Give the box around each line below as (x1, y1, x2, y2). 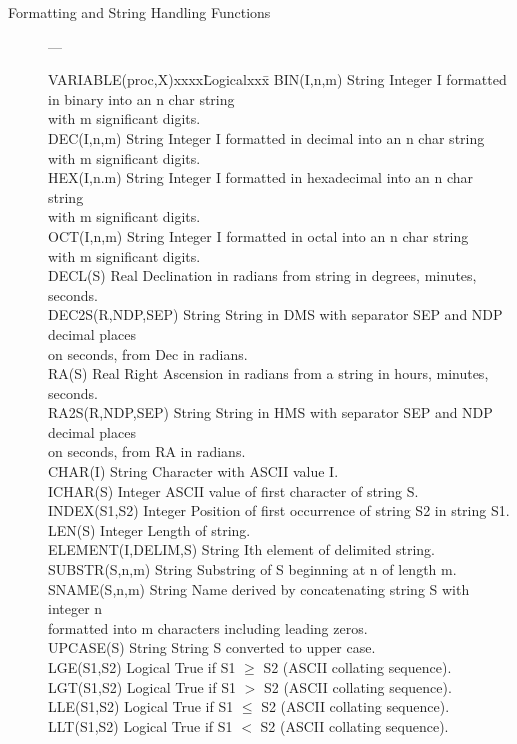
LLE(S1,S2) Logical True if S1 (48, 696, 234, 717)
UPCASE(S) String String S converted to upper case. (48, 637, 376, 658)
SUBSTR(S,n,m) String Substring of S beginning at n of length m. (48, 559, 457, 580)
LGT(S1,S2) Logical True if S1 (48, 676, 236, 697)
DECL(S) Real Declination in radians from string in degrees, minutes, (48, 265, 477, 286)
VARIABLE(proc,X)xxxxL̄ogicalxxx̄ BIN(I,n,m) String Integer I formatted (48, 69, 507, 90)
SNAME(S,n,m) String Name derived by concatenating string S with (48, 578, 470, 599)
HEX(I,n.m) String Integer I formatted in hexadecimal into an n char (48, 167, 474, 188)
